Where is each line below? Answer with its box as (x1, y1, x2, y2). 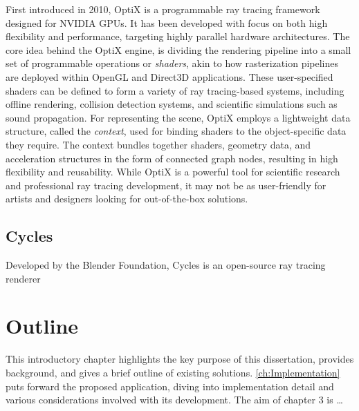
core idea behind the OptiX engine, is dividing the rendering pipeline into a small (6, 42, 351, 57)
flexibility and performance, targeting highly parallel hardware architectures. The (6, 29, 350, 44)
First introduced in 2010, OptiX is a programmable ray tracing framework (6, 2, 320, 16)
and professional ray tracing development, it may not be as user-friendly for (6, 178, 326, 192)
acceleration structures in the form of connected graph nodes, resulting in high (6, 151, 338, 165)
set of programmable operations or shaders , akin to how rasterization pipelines (6, 56, 338, 70)
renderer (6, 271, 41, 285)
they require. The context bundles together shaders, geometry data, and (6, 137, 311, 151)
